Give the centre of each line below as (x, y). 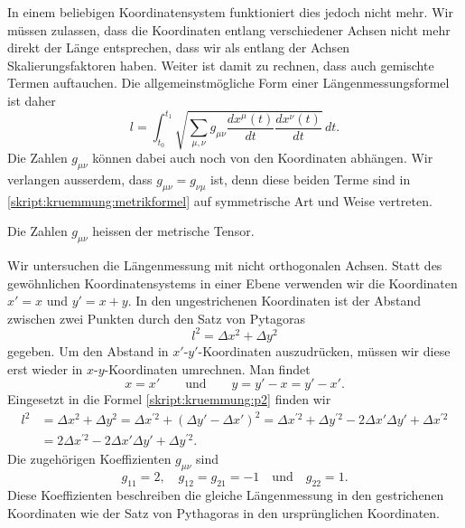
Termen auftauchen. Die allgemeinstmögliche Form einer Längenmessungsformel (228, 83)
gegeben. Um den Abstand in (88, 350)
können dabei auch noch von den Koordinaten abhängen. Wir (263, 158)
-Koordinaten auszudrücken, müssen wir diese (324, 350)
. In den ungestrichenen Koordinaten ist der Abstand (274, 301)
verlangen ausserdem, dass (80, 179)
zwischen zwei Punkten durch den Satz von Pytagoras (157, 318)
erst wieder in (45, 368)
